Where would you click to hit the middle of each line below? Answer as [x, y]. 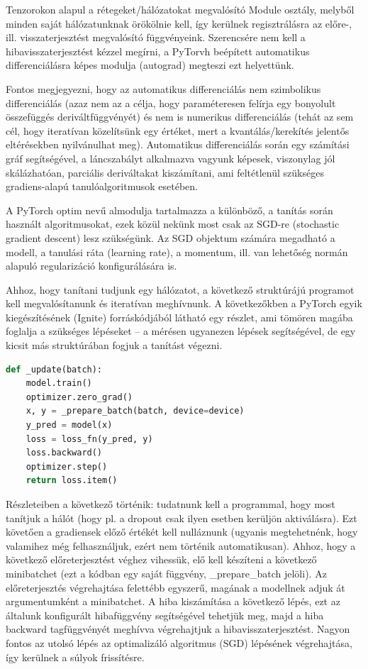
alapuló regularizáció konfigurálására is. [91, 266]
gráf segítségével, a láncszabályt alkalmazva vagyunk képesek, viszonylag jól [171, 158]
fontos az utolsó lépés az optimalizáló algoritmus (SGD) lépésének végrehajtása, [179, 642]
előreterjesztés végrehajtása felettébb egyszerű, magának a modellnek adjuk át [175, 587]
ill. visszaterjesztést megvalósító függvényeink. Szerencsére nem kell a [156, 37]
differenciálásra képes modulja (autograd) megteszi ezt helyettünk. [150, 65]
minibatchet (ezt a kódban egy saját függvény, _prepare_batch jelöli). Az [166, 573]
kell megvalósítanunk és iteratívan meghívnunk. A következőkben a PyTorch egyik [184, 303]
